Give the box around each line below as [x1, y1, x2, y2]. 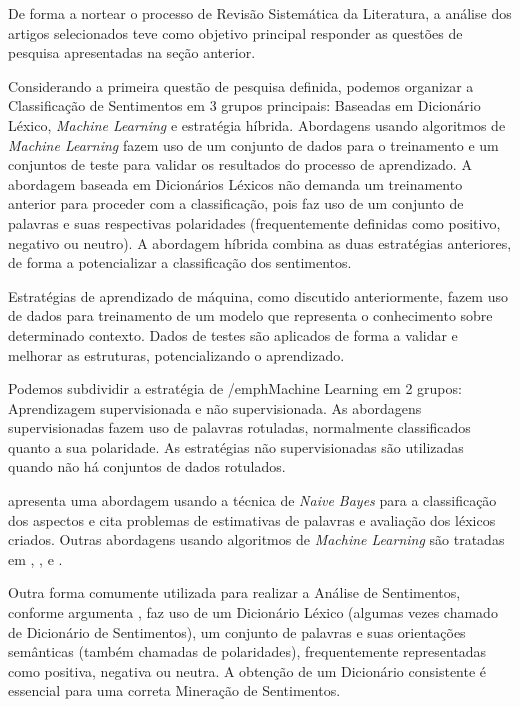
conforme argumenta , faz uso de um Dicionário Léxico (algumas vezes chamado [8, 602, 498, 623]
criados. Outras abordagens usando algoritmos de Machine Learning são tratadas [8, 529, 505, 550]
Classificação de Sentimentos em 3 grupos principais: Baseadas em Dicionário [8, 95, 481, 116]
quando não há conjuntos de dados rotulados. [8, 456, 286, 477]
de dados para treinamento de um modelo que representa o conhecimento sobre [8, 305, 493, 326]
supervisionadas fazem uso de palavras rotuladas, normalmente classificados [8, 417, 471, 438]
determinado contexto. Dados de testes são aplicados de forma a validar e [8, 324, 458, 345]
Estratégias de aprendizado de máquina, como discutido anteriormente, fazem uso [8, 285, 508, 306]
